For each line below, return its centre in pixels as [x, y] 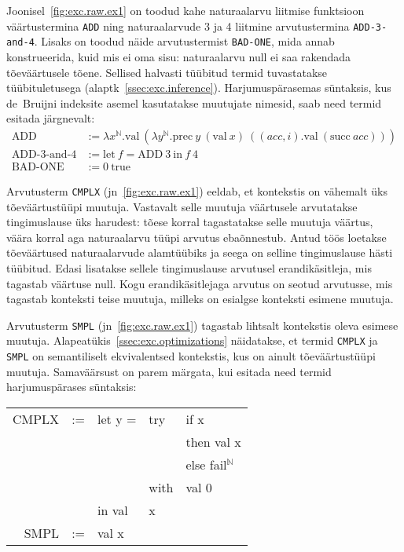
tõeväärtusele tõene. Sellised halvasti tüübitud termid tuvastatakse [167, 72]
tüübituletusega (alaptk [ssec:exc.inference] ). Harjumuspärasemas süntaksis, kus [199, 88]
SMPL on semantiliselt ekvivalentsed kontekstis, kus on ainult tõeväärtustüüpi [191, 356]
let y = [117, 419]
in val [113, 510]
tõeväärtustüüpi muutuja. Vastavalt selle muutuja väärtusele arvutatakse [182, 206]
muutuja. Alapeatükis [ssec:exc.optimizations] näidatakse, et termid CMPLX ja [192, 340]
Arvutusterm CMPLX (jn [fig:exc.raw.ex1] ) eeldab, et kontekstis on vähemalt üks [197, 190]
